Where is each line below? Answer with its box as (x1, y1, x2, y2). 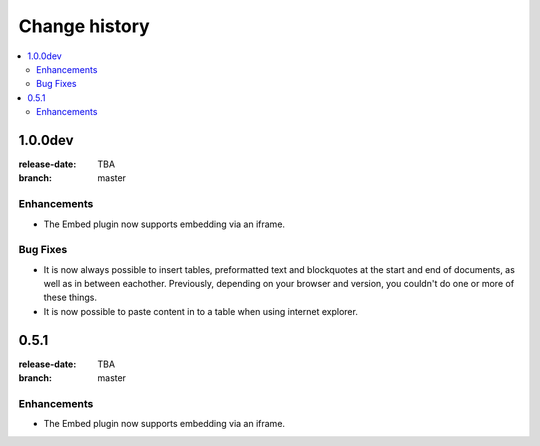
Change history (18, 15, 150, 37)
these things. (43, 291, 98, 304)
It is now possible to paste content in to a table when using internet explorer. (43, 305, 359, 317)
